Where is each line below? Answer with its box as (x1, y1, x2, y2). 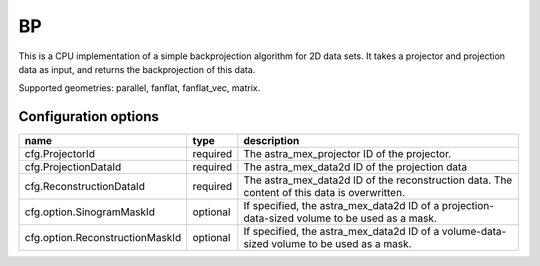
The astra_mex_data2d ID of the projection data (243, 160, 468, 174)
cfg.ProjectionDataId (24, 160, 122, 174)
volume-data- (441, 225, 507, 239)
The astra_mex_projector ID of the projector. (243, 147, 452, 161)
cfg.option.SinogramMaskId (24, 205, 155, 219)
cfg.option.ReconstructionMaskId (24, 231, 182, 245)
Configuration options (18, 108, 160, 125)
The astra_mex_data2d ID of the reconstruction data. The (243, 173, 513, 187)
